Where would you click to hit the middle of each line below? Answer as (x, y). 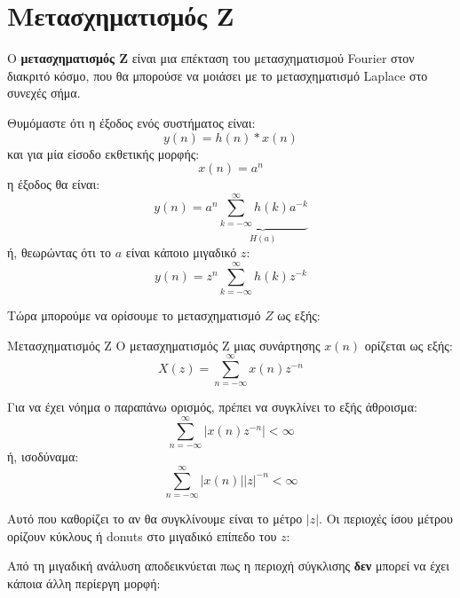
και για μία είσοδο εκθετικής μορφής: (103, 153)
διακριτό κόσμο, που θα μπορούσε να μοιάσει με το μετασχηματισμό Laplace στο (218, 75)
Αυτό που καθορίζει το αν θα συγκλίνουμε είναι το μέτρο (155, 518)
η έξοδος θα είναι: (54, 184)
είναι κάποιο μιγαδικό (181, 252)
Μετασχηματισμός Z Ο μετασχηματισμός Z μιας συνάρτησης (164, 345)
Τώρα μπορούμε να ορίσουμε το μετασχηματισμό (134, 315)
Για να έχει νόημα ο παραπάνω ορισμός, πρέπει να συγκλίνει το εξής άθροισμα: (212, 407)
